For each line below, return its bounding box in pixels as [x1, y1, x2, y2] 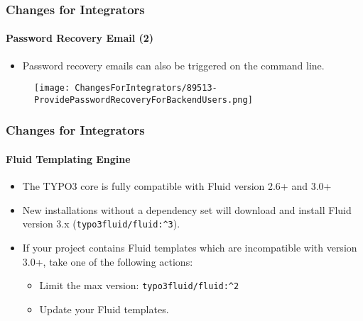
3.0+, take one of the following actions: [22, 254, 193, 269]
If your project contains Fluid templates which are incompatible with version [22, 240, 357, 255]
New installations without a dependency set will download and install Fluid [22, 202, 352, 217]
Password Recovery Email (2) [6, 30, 154, 45]
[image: [34, 83, 70, 94]
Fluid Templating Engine [6, 151, 131, 166]
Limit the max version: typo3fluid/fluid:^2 [39, 278, 239, 293]
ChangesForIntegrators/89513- [75, 83, 217, 94]
